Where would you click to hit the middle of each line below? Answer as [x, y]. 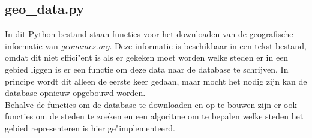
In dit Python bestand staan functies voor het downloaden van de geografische [149, 34]
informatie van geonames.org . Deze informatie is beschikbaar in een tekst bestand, [156, 45]
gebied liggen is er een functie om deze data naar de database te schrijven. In [147, 69]
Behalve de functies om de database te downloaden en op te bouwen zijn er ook [151, 104]
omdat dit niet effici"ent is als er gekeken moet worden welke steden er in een [147, 57]
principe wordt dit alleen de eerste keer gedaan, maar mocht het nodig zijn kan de [156, 81]
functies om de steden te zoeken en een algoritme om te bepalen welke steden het [154, 116]
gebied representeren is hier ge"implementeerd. [90, 127]
